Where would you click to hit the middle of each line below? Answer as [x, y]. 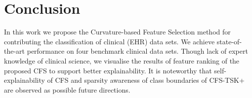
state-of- [229, 41]
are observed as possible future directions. [67, 89]
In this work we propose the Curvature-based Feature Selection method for [117, 32]
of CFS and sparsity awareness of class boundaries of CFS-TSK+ [146, 80]
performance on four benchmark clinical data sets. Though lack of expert [137, 51]
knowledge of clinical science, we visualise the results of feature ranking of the [122, 60]
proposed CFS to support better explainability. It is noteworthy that [108, 70]
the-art [15, 51]
